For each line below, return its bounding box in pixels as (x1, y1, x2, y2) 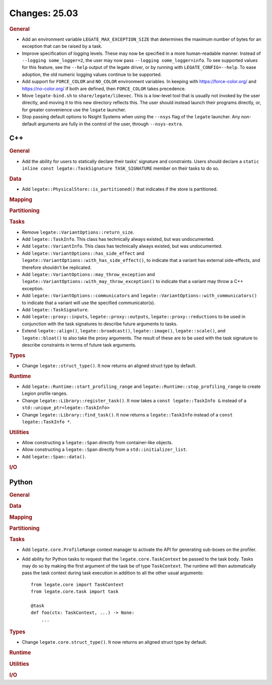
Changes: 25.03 (9, 8, 78, 19)
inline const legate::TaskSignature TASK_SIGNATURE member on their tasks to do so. (22, 165, 220, 171)
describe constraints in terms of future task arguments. (22, 341, 137, 348)
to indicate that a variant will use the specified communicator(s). (22, 300, 156, 306)
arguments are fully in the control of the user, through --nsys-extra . (37, 121, 183, 127)
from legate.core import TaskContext (31, 582, 124, 587)
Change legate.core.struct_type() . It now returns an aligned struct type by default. (22, 639, 208, 645)
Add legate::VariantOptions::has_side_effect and (22, 250, 145, 256)
